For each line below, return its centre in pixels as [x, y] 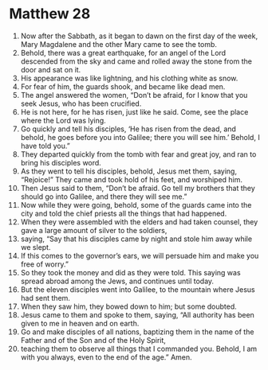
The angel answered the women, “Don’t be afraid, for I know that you [134, 95]
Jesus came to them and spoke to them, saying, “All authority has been [137, 314]
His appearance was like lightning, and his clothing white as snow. [129, 78]
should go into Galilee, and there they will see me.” [104, 197]
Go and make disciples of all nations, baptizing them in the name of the [137, 332]
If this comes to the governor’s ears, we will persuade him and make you [140, 255]
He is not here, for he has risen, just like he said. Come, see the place [134, 111]
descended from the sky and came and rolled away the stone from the [136, 61]
